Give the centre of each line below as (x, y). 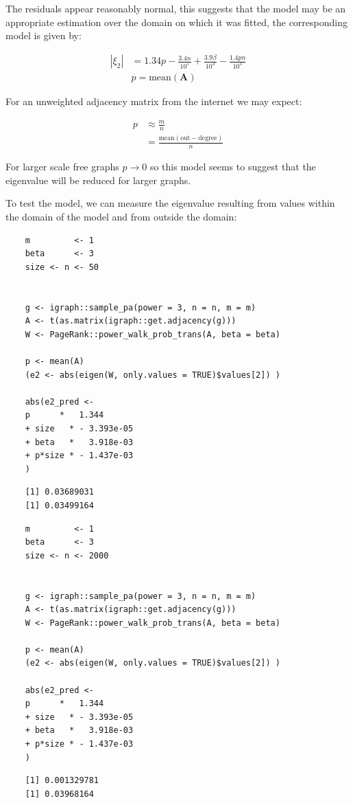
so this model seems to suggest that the (233, 167)
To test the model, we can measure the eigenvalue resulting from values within (170, 203)
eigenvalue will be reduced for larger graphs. (98, 180)
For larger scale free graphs (62, 167)
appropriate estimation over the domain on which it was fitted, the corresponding (176, 22)
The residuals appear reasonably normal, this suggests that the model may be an (176, 8)
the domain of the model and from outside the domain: (121, 217)
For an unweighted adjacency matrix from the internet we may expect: (154, 101)
